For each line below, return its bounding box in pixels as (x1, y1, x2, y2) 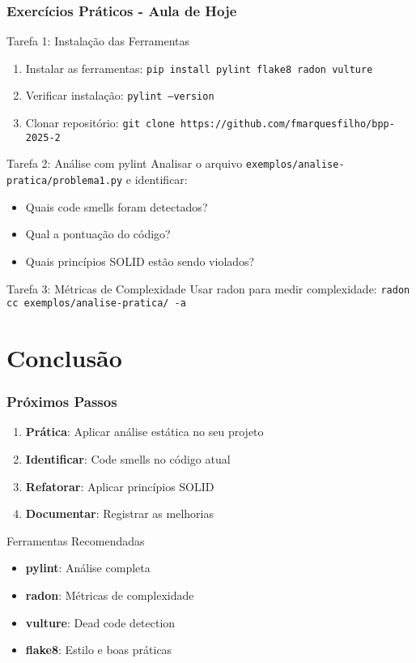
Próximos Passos (6, 391, 117, 412)
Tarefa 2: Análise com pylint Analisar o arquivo (6, 155, 243, 172)
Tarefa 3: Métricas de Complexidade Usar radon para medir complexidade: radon (6, 280, 410, 297)
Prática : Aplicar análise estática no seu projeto (25, 423, 264, 440)
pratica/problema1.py (6, 175, 123, 187)
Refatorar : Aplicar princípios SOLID (25, 477, 214, 494)
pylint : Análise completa (25, 559, 151, 576)
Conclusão (6, 341, 122, 374)
